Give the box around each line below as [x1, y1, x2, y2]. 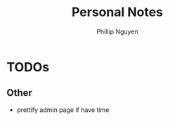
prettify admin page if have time [16, 106, 110, 114]
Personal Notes [72, 4, 163, 20]
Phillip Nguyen [96, 27, 138, 36]
